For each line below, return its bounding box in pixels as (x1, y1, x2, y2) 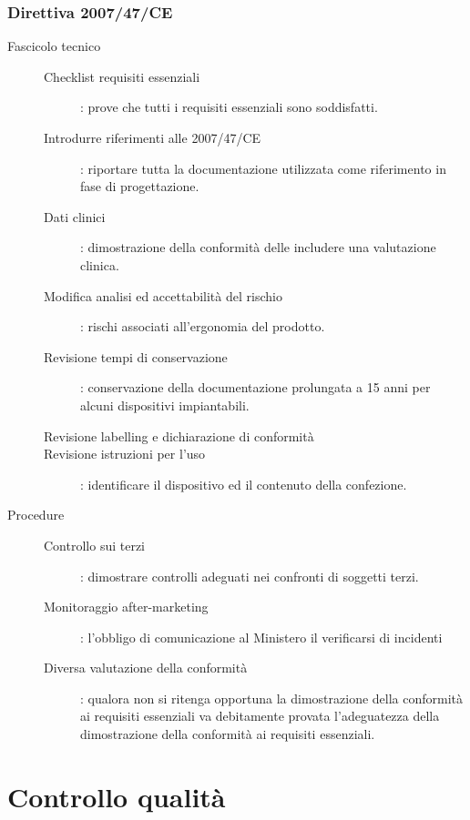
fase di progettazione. (80, 177, 199, 196)
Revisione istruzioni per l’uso (44, 444, 206, 463)
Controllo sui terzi (44, 535, 145, 554)
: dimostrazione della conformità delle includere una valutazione (80, 238, 436, 257)
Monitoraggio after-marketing (44, 597, 209, 616)
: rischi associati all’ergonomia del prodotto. (80, 317, 325, 336)
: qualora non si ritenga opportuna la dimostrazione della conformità (80, 688, 464, 707)
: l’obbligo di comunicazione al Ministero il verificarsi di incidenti (80, 627, 443, 646)
